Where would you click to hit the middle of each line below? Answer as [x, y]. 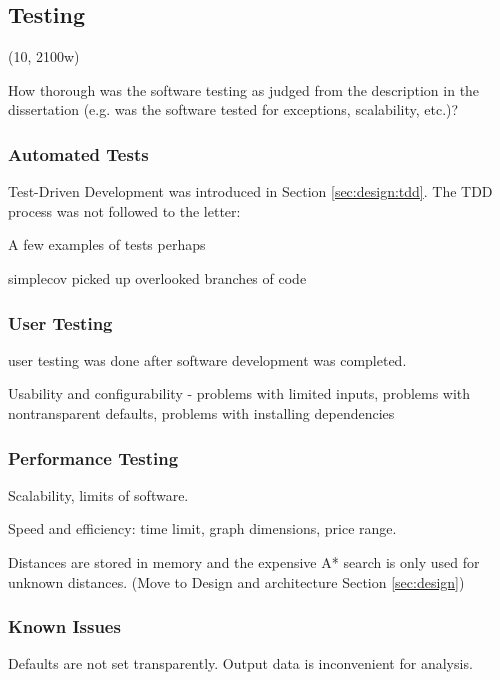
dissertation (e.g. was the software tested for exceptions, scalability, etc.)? [233, 109]
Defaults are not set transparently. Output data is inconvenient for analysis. [240, 663]
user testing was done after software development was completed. [207, 359]
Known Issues [64, 626]
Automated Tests [78, 153]
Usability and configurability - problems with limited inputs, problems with [239, 393]
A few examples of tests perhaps [107, 244]
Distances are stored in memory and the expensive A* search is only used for [244, 561]
